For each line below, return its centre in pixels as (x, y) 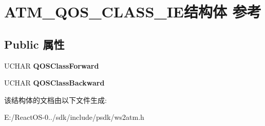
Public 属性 (34, 44)
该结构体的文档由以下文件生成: (55, 100)
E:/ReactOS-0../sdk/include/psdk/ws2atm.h (74, 117)
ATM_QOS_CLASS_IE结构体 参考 (133, 12)
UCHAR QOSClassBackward (54, 83)
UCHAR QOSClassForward (52, 65)
